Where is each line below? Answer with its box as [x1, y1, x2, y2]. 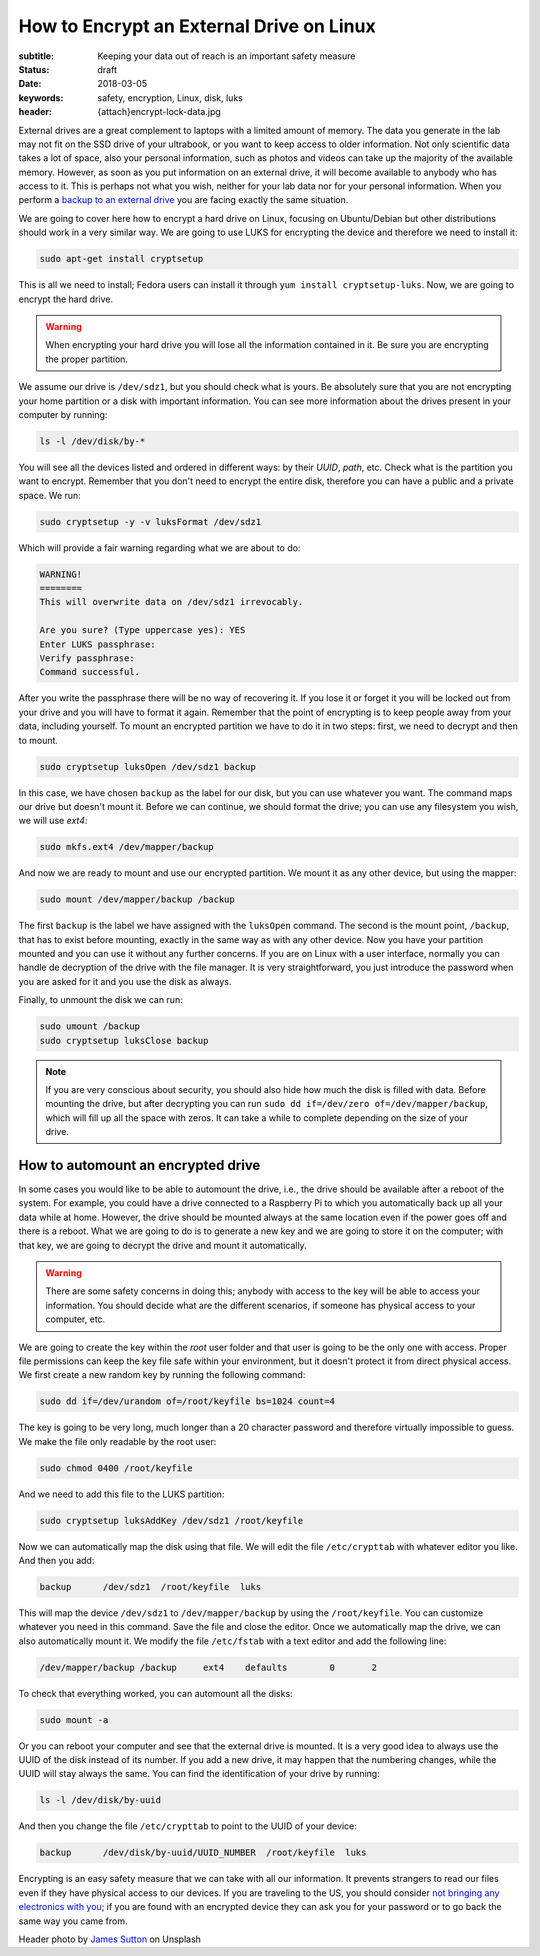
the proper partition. [45, 353, 129, 365]
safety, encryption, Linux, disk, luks [97, 91, 244, 104]
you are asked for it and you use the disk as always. [18, 975, 232, 987]
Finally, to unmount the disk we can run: [18, 994, 184, 1006]
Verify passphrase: [39, 652, 135, 664]
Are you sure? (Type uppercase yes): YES [39, 625, 246, 636]
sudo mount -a [39, 1714, 109, 1725]
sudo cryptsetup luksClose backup [39, 1035, 209, 1046]
